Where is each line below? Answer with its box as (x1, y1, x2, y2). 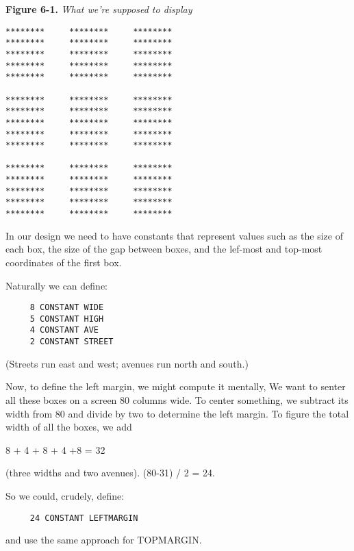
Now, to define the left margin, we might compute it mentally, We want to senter (5, 379, 346, 394)
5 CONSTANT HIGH (29, 313, 104, 324)
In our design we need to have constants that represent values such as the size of (5, 228, 343, 242)
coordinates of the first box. (5, 255, 122, 269)
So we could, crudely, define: (5, 488, 125, 502)
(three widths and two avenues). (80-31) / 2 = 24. (5, 465, 215, 480)
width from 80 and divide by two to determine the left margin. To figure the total (5, 406, 349, 420)
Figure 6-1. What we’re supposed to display (5, 2, 192, 16)
